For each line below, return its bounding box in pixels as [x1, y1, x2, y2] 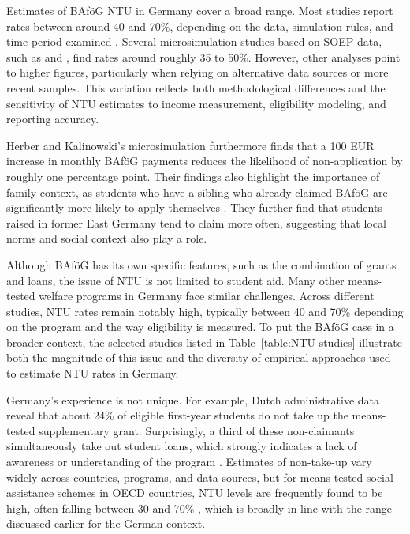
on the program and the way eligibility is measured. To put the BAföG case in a [6, 318, 394, 335]
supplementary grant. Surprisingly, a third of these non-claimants [39, 422, 355, 438]
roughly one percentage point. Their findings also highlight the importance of [6, 167, 380, 184]
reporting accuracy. [6, 111, 99, 127]
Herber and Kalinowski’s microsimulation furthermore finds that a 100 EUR [6, 137, 375, 153]
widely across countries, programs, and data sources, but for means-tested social [6, 468, 393, 485]
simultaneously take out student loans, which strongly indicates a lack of [6, 438, 357, 454]
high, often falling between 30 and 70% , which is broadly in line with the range [6, 499, 393, 516]
